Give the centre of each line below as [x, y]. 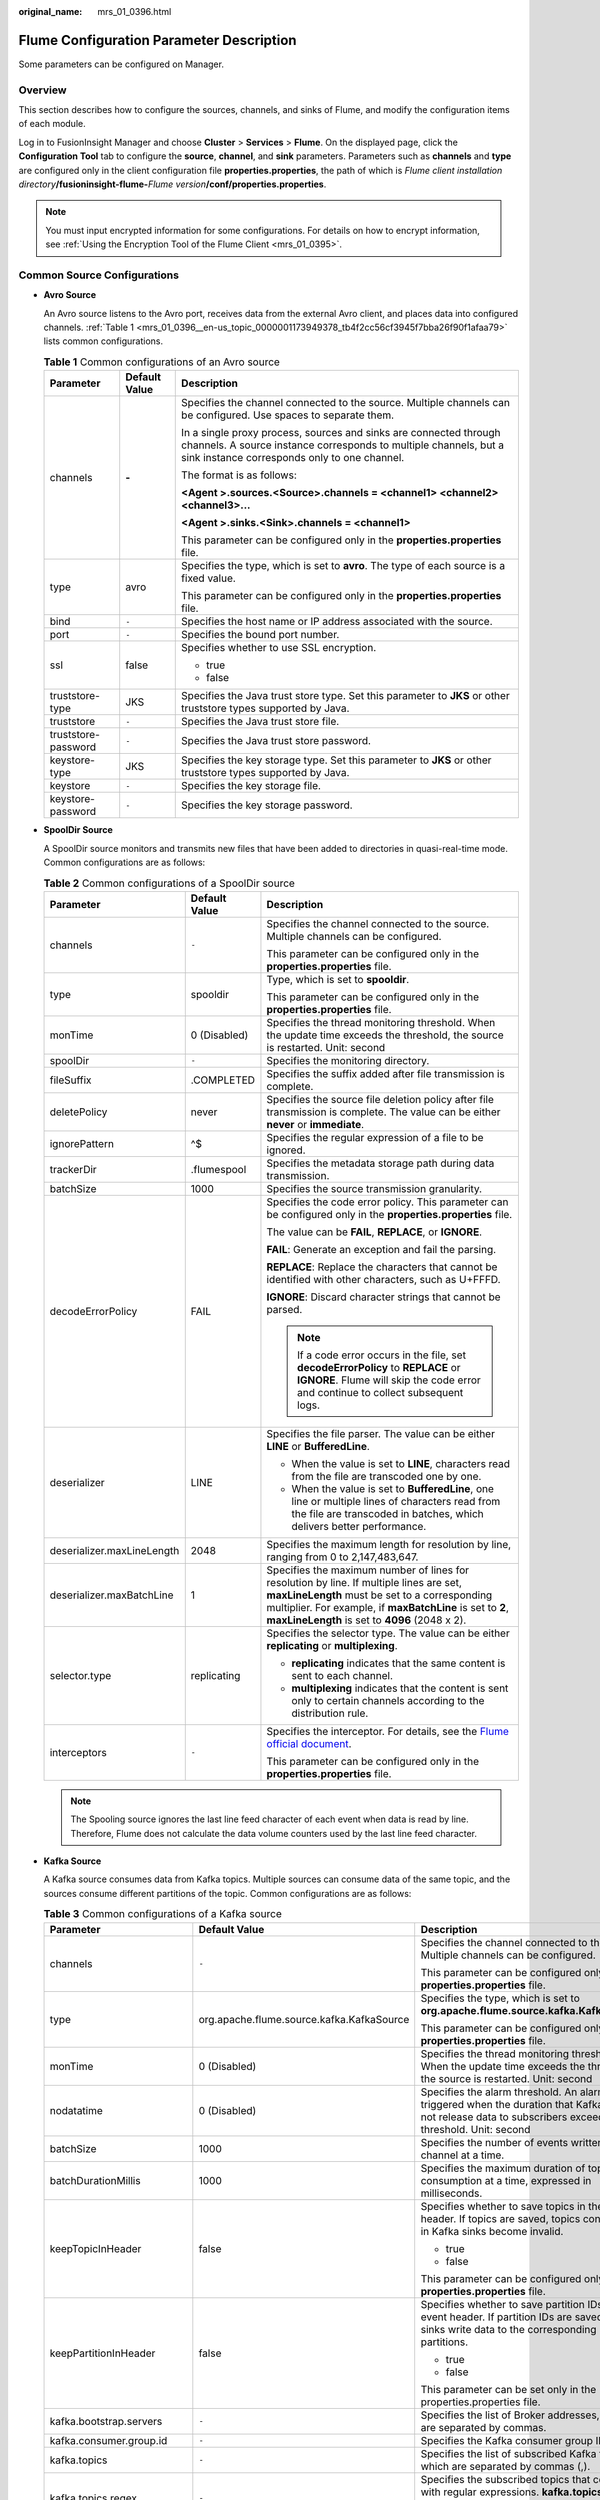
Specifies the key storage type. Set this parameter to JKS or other [336, 760]
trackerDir [73, 1169]
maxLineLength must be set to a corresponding [379, 1595]
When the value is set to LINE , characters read [400, 1463]
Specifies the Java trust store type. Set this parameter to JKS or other [345, 696]
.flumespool [218, 1169]
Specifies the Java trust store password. [276, 741]
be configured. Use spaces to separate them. [288, 415]
